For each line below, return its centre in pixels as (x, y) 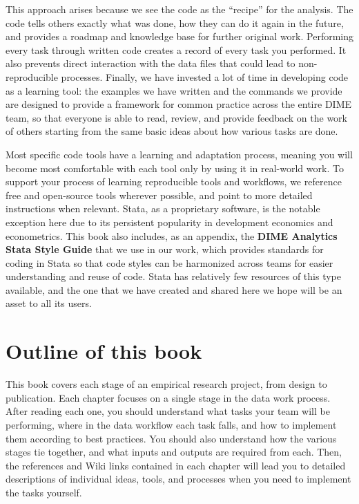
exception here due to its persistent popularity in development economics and (169, 222)
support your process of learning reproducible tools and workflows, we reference (174, 181)
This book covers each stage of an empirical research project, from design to (166, 384)
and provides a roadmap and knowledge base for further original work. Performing (179, 36)
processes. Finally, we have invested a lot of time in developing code (205, 76)
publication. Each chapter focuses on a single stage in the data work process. (168, 397)
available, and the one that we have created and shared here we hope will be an (174, 289)
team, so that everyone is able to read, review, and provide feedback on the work (176, 117)
